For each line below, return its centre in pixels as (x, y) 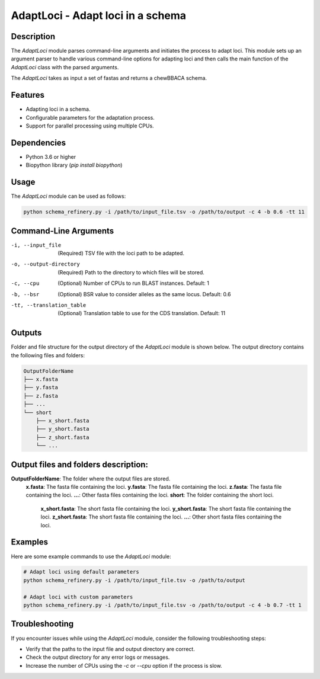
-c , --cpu (25, 284)
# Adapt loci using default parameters (81, 572)
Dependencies (39, 142)
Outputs (26, 333)
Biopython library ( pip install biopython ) (74, 165)
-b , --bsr (25, 294)
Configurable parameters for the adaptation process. (90, 117)
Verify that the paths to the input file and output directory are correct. (110, 649)
